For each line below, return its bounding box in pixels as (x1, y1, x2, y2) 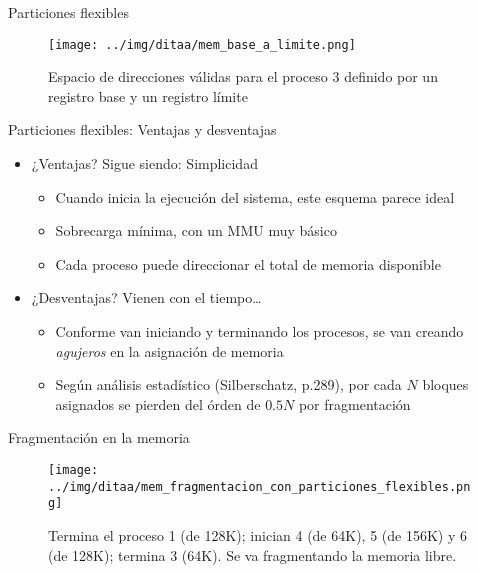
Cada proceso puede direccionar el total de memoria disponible (55, 253, 441, 274)
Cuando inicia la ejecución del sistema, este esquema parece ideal (55, 186, 455, 207)
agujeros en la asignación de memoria (55, 340, 284, 361)
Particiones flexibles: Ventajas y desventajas (8, 119, 277, 140)
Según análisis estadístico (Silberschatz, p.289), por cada (55, 374, 402, 395)
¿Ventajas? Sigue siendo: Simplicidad (31, 153, 258, 174)
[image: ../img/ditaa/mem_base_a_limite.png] (48, 37, 356, 52)
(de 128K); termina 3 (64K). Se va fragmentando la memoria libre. (48, 544, 457, 565)
